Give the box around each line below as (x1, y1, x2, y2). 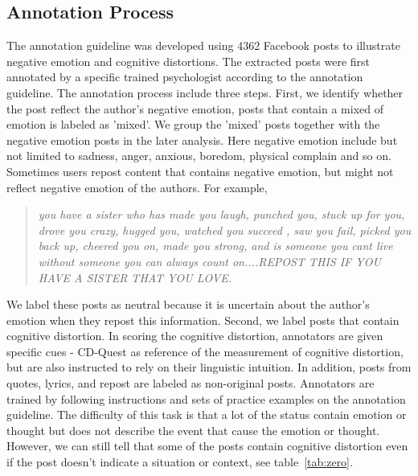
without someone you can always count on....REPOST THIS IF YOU (38, 252, 381, 269)
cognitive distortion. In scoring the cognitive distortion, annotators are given (6, 327, 383, 344)
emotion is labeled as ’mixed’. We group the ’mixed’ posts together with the (6, 116, 380, 133)
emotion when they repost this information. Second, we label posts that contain (6, 311, 400, 328)
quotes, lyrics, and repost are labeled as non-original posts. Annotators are (6, 375, 375, 392)
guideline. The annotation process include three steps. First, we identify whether (6, 84, 404, 101)
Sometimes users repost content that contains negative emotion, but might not (6, 162, 394, 179)
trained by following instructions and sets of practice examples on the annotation (6, 390, 406, 407)
